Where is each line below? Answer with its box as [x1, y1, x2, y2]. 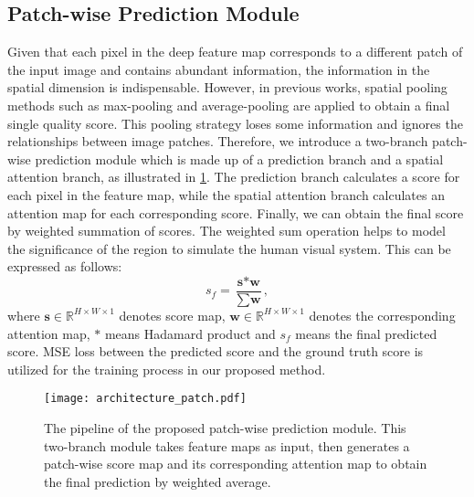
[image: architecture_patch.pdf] [44, 392, 247, 406]
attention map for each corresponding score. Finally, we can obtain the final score [7, 203, 464, 222]
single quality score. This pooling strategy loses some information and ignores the [7, 113, 463, 132]
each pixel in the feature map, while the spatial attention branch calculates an [7, 185, 445, 204]
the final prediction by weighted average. [44, 471, 271, 491]
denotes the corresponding [309, 305, 456, 324]
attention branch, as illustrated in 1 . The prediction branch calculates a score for [7, 167, 460, 186]
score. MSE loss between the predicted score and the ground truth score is [7, 342, 424, 361]
